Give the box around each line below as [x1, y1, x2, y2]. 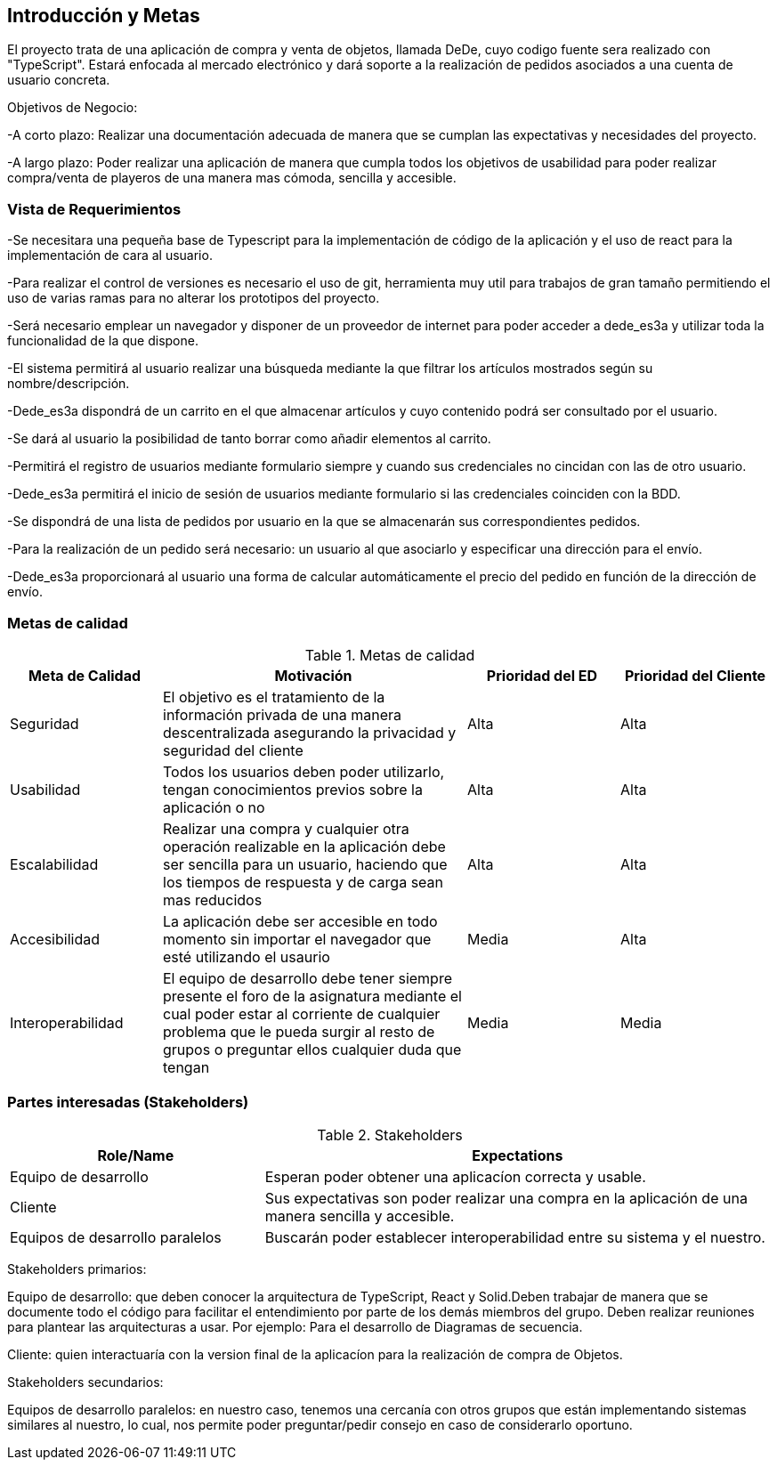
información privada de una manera [163, 705, 402, 724]
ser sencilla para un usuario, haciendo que [163, 855, 448, 873]
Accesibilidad [10, 929, 100, 948]
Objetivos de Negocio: [7, 100, 138, 116]
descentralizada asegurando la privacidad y [163, 723, 457, 742]
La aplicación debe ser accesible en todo [163, 912, 438, 930]
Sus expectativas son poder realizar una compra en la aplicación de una [264, 1188, 748, 1207]
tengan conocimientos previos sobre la [163, 780, 423, 798]
